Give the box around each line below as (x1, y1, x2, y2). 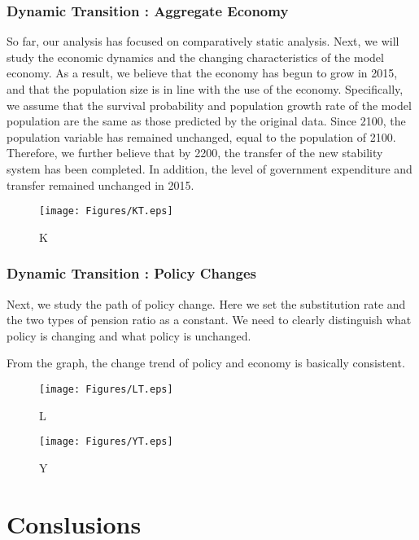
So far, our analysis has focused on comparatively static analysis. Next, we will (7, 33, 399, 50)
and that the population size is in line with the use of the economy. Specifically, (7, 81, 404, 97)
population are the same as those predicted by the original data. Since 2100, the (7, 112, 406, 130)
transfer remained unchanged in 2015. (7, 176, 194, 193)
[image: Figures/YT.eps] (39, 436, 173, 448)
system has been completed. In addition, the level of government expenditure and (7, 160, 412, 177)
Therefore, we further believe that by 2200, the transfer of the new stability (7, 144, 383, 161)
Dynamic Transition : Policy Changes (7, 263, 256, 283)
